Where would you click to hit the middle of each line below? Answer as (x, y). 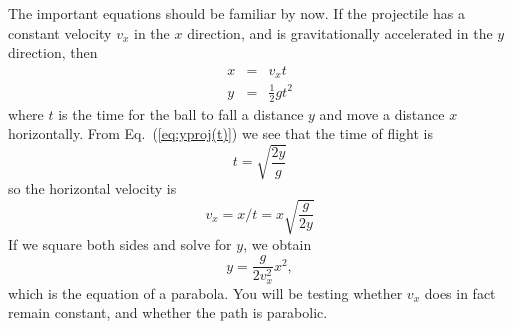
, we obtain (277, 243)
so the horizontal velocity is (92, 188)
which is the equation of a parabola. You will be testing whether (205, 292)
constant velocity (60, 32)
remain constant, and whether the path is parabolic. (168, 312)
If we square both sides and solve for (120, 243)
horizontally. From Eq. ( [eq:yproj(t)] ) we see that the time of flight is (220, 133)
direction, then (53, 52)
